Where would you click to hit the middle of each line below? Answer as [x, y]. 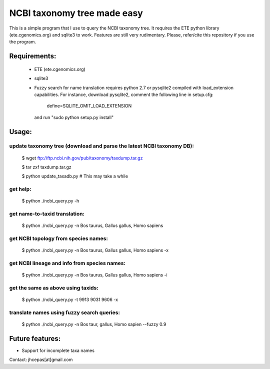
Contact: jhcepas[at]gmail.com [41, 359]
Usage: [21, 132]
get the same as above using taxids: [54, 288]
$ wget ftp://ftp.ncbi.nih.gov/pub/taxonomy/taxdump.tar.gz [82, 158]
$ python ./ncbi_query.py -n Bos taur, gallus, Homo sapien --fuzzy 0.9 [94, 324]
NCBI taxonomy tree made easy [76, 13]
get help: [20, 189]
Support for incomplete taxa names [58, 350]
